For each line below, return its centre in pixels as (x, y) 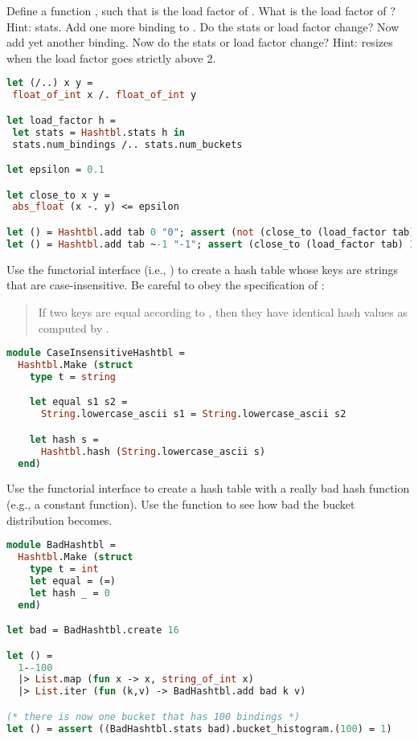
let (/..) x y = (50, 83)
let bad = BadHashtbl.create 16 (93, 630)
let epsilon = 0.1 (55, 170)
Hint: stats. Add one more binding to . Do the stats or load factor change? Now (203, 26)
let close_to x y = (58, 195)
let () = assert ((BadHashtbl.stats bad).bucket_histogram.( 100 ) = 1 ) (199, 729)
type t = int (64, 569)
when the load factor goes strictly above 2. (111, 57)
